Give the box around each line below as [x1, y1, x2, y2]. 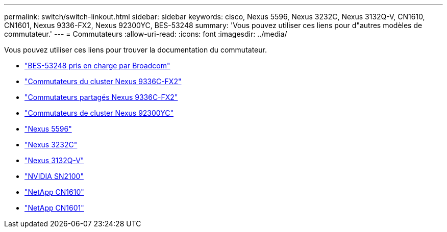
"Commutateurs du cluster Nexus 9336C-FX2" [24, 77, 182, 86]
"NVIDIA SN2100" [24, 172, 84, 181]
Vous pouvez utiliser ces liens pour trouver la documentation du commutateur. [4, 45, 267, 54]
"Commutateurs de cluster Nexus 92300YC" [24, 109, 173, 117]
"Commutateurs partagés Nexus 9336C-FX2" [24, 93, 178, 101]
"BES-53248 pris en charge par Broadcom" [24, 61, 170, 70]
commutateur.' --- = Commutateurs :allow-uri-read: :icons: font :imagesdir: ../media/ [4, 30, 287, 38]
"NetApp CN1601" [24, 203, 84, 212]
